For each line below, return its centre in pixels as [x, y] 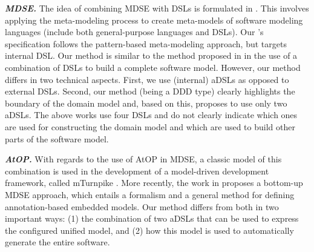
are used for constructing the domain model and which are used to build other [150, 126]
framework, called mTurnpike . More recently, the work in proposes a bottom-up [154, 183]
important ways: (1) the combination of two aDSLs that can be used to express [152, 218]
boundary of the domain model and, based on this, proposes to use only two [146, 103]
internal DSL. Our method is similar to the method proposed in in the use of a [151, 55]
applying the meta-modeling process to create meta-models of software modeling [154, 20]
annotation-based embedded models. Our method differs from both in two [142, 206]
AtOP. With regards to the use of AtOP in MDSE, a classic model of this [143, 159]
